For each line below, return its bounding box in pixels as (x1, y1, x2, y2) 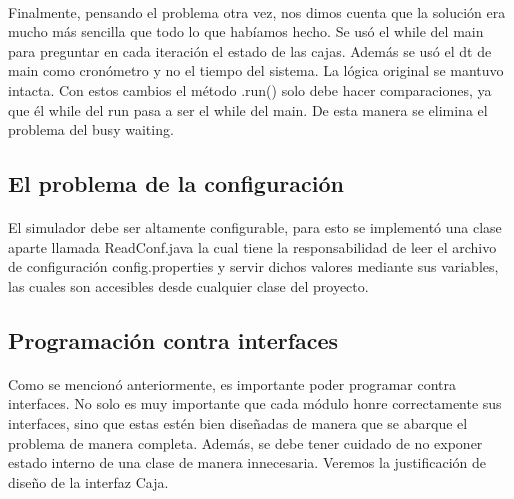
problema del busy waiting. (8, 119, 174, 140)
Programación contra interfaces (8, 324, 339, 355)
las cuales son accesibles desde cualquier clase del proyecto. (8, 275, 369, 296)
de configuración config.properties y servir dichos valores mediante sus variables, (8, 256, 499, 277)
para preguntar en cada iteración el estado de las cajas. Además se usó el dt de (8, 40, 492, 61)
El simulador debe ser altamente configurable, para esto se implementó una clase (8, 217, 502, 238)
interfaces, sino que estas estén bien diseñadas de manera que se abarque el (8, 413, 468, 434)
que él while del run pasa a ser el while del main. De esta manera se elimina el (8, 99, 488, 120)
